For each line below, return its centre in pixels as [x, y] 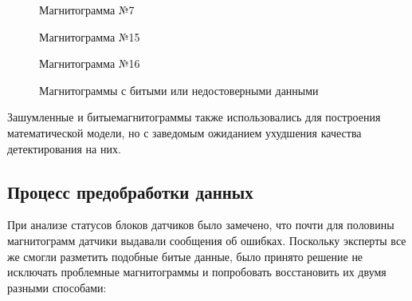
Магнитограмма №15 [90, 36]
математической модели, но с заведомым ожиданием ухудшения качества [184, 132]
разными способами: [57, 287]
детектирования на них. [64, 148]
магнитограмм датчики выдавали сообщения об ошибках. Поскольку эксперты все [207, 240]
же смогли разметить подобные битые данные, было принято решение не [185, 256]
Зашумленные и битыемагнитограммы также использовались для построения [194, 117]
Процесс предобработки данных [130, 191]
